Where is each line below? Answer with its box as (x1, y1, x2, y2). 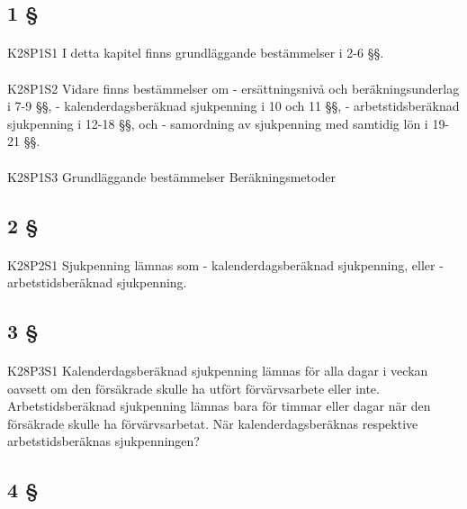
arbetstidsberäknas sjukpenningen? (7, 432, 200, 450)
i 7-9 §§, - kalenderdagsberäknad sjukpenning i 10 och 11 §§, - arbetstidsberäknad (7, 96, 460, 115)
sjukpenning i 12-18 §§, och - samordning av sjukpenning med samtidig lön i (7, 114, 428, 132)
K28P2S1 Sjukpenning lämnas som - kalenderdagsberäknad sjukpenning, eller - (7, 255, 444, 274)
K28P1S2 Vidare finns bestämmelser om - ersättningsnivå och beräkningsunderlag (7, 78, 460, 97)
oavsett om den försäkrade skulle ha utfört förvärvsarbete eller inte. (7, 378, 380, 397)
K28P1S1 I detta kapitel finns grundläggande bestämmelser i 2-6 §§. (7, 43, 384, 62)
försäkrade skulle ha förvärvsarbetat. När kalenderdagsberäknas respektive (7, 414, 418, 432)
